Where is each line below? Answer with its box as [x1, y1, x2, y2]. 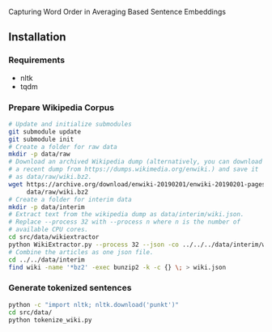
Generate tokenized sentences [8, 283, 132, 294]
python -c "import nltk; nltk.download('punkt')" [8, 300, 180, 309]
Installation [8, 30, 66, 44]
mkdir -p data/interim [8, 202, 85, 211]
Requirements [8, 54, 66, 66]
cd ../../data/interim [8, 255, 85, 264]
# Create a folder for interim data [8, 195, 132, 203]
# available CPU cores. [8, 226, 89, 234]
